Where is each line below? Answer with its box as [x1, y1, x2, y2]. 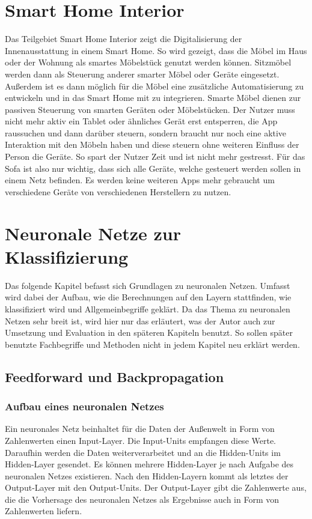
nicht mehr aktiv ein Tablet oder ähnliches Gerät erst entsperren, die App [5, 115, 278, 127]
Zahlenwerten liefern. [5, 505, 82, 517]
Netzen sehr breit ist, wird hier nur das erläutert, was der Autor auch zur [5, 314, 275, 327]
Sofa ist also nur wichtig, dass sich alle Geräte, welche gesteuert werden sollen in [5, 162, 301, 174]
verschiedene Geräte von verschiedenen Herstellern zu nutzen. [5, 185, 231, 198]
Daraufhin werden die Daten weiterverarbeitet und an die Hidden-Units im [5, 446, 281, 458]
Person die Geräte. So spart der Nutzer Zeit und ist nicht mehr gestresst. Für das [5, 150, 305, 163]
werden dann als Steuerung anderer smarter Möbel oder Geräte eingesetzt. [5, 67, 280, 80]
